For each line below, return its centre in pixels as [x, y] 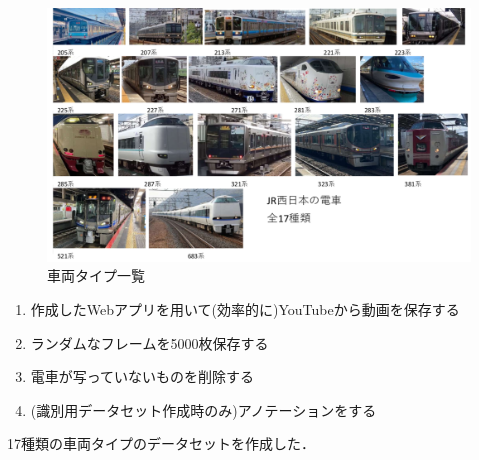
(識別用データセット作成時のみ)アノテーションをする [203, 409]
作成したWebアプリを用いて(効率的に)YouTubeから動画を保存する [245, 309]
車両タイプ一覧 [96, 275]
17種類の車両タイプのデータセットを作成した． [161, 443]
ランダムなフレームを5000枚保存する [149, 342]
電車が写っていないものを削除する [142, 376]
